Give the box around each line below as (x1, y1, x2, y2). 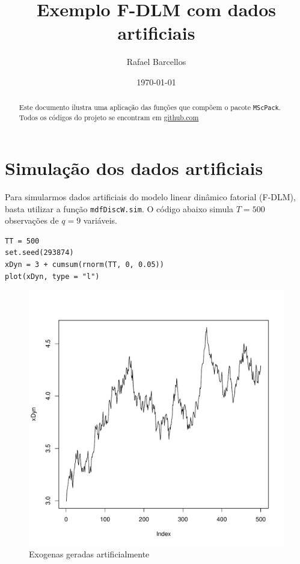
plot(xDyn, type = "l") (5, 272, 100, 281)
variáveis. (83, 214, 117, 227)
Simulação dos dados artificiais (5, 156, 263, 180)
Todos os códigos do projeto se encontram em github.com (19, 112, 199, 123)
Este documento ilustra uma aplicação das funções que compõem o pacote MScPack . (19, 102, 281, 112)
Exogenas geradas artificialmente (29, 547, 150, 560)
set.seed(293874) (5, 248, 74, 257)
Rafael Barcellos (126, 55, 186, 68)
